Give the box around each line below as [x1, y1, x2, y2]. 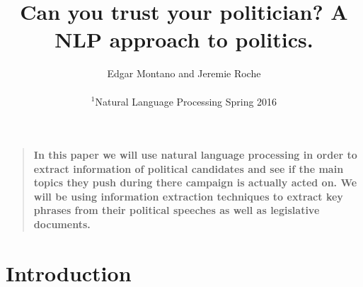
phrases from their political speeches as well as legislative [33, 203, 320, 218]
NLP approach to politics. [54, 25, 313, 54]
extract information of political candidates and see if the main [33, 161, 344, 176]
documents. [33, 217, 91, 232]
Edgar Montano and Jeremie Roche [107, 66, 261, 81]
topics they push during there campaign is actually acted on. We [33, 175, 357, 190]
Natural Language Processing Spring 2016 [95, 94, 277, 108]
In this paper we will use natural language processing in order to [33, 147, 357, 162]
